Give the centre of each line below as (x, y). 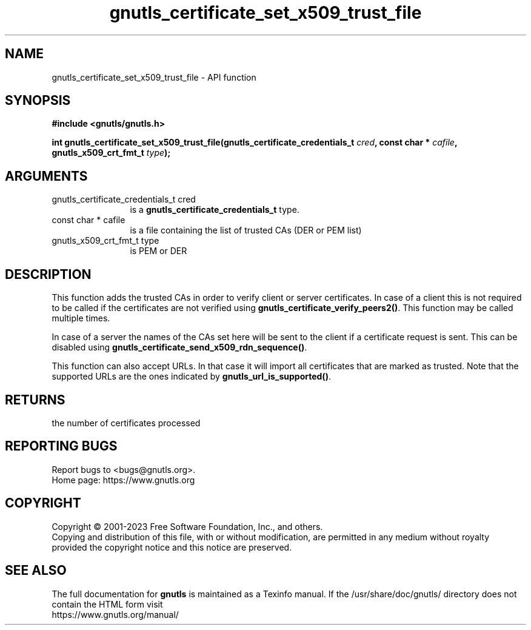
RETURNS (35, 400)
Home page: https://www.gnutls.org (123, 480)
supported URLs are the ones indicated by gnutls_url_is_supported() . (191, 377)
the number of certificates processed (126, 423)
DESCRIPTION (48, 274)
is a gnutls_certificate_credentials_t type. (215, 210)
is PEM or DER (159, 251)
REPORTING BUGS (61, 446)
